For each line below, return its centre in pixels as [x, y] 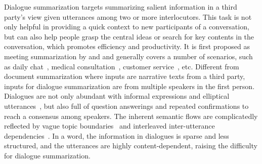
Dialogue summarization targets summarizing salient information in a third [121, 7]
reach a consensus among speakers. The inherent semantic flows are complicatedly [131, 116]
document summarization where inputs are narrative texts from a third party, [125, 76]
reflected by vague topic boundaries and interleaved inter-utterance [110, 126]
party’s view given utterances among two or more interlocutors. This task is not [128, 16]
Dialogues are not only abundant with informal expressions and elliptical [117, 96]
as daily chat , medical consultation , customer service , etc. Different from [122, 66]
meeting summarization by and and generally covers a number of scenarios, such [128, 56]
